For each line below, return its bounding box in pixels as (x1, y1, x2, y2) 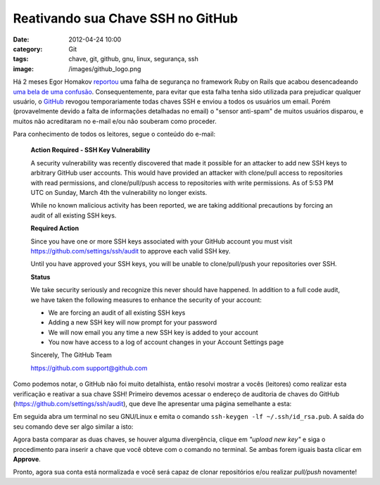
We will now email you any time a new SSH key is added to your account (48, 328, 258, 336)
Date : (13, 35, 30, 44)
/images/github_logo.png (68, 64, 141, 73)
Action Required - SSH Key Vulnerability (30, 146, 151, 154)
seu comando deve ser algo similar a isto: (13, 422, 134, 431)
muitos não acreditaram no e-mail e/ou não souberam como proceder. (13, 117, 217, 125)
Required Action (30, 224, 80, 232)
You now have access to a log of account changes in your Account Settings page (48, 338, 284, 346)
